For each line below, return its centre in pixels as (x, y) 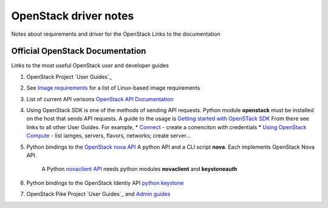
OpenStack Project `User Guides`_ (69, 76)
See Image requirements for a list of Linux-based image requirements (113, 88)
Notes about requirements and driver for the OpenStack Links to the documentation (116, 34)
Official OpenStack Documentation (79, 51)
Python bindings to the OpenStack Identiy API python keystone (105, 183)
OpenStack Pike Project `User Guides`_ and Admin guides (98, 194)
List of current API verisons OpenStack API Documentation (100, 99)
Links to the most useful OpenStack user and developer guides (90, 65)
